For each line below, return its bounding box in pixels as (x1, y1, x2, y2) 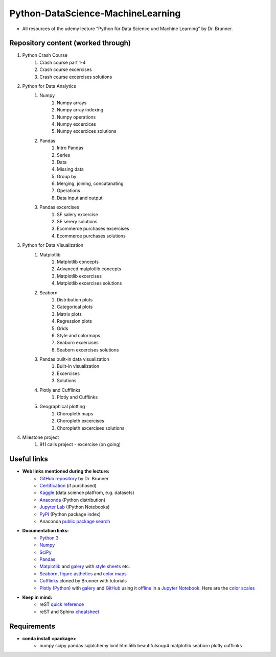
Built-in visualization (57, 363, 100, 369)
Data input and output (57, 195, 103, 201)
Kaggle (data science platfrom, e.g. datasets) (39, 489, 135, 496)
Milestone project (22, 434, 59, 440)
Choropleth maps (57, 410, 94, 416)
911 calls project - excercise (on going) (39, 441, 121, 448)
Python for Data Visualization (22, 242, 84, 248)
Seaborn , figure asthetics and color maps (39, 570, 127, 577)
